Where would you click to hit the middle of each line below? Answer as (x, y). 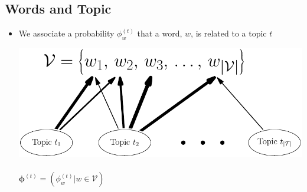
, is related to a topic (229, 33)
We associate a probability (66, 33)
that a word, (160, 33)
